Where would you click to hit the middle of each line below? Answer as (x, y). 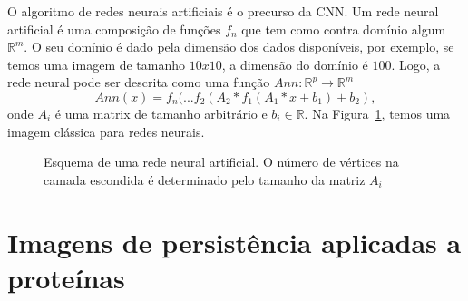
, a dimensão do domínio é (295, 64)
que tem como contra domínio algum (344, 29)
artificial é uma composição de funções (114, 29)
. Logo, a (416, 64)
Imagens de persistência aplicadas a (234, 242)
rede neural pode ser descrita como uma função (139, 82)
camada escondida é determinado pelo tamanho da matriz (205, 179)
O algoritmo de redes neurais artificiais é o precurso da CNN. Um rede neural (223, 11)
